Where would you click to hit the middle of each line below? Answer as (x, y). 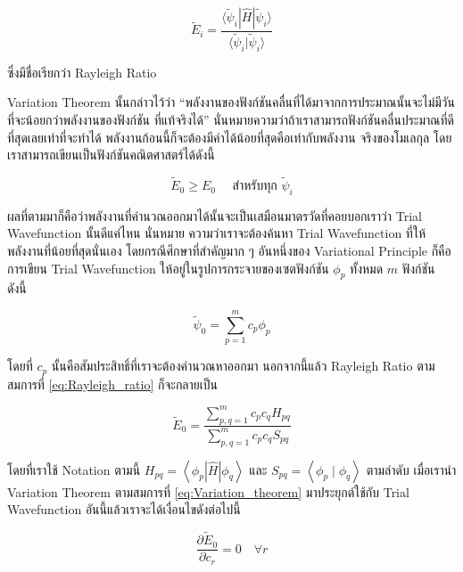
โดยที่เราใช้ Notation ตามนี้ (74, 469)
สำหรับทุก (255, 187)
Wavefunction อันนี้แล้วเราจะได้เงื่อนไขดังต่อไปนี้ (124, 509)
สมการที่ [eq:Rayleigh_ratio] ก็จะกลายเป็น (112, 384)
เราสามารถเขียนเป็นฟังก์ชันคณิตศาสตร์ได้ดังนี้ (111, 155)
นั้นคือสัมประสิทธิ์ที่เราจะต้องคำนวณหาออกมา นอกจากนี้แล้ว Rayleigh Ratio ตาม (243, 366)
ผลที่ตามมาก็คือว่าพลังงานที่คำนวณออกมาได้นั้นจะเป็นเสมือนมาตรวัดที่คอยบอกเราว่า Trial (215, 215)
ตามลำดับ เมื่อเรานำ (411, 469)
